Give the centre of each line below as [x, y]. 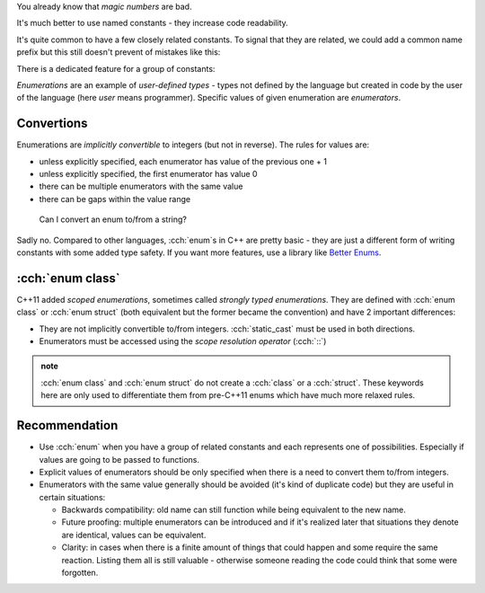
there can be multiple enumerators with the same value [141, 186]
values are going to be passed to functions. [119, 459]
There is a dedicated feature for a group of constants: [116, 68]
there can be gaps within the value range [115, 199]
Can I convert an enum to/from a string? [113, 219]
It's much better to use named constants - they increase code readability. [153, 23]
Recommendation [67, 425]
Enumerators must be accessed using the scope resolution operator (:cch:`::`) [183, 341]
